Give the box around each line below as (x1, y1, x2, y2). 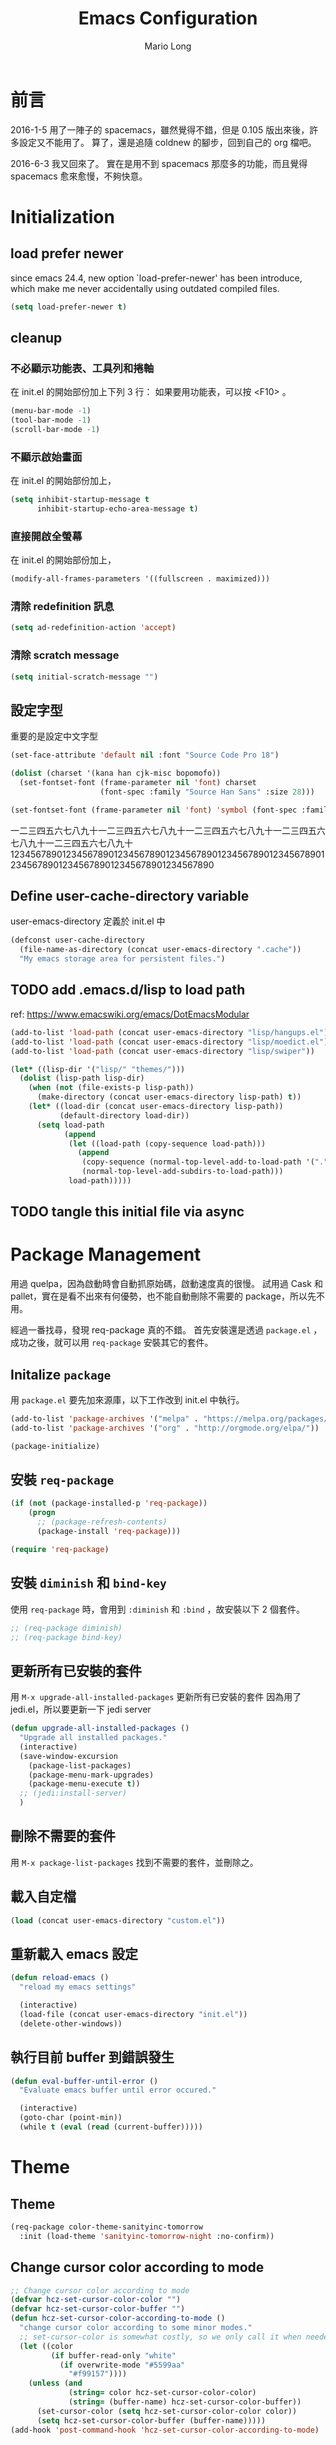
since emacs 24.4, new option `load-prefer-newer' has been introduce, (10, 272, 303, 284)
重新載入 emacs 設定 (10, 1945, 138, 1962)
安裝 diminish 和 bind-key (10, 1575, 167, 1592)
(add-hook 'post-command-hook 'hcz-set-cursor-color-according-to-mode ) (10, 2425, 320, 2435)
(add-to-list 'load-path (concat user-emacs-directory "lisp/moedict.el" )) (10, 1037, 333, 1047)
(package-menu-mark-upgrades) (28, 1770, 155, 1780)
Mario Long (144, 40, 192, 52)
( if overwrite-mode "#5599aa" (59, 2360, 186, 2370)
